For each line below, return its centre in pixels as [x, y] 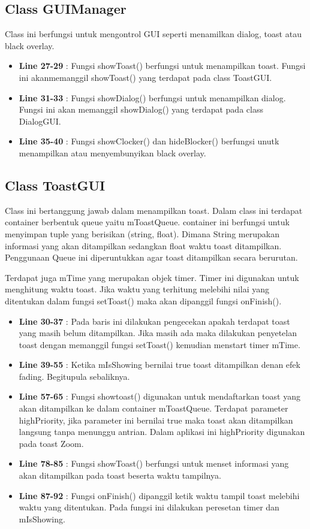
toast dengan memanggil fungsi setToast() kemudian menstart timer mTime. [159, 344]
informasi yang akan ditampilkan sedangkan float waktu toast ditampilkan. [143, 245]
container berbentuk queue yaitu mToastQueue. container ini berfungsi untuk [147, 222]
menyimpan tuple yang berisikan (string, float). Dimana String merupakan [142, 233]
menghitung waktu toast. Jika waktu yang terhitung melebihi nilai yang [137, 289]
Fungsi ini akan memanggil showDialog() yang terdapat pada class [141, 109]
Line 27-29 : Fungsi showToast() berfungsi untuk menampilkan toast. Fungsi [162, 66]
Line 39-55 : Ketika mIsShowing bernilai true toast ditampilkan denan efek [159, 365]
